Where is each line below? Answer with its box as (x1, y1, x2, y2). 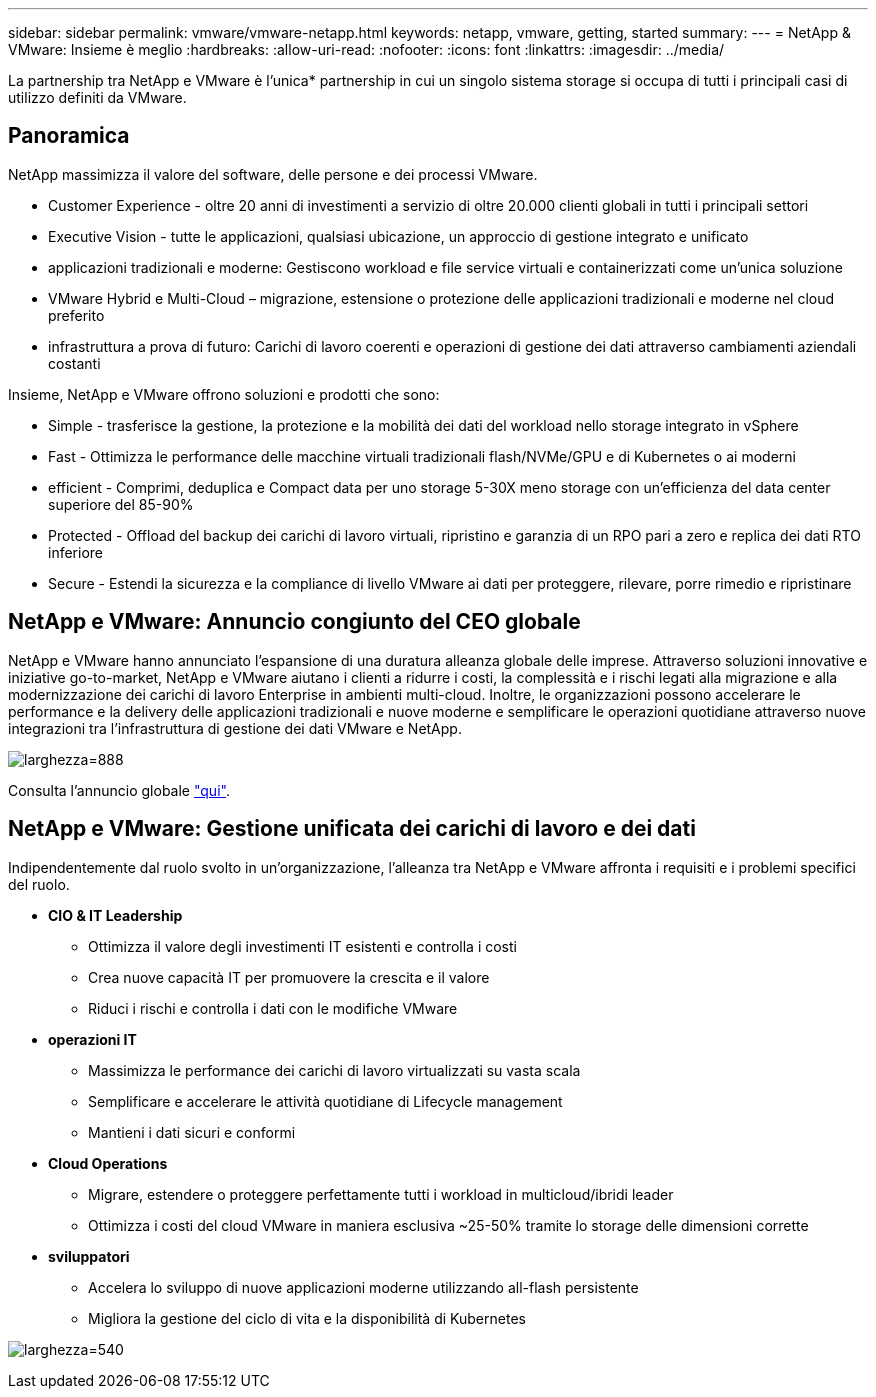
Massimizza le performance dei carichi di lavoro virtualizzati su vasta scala (88, 1061, 581, 1079)
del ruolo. (8, 875, 70, 893)
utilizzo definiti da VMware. (8, 89, 187, 106)
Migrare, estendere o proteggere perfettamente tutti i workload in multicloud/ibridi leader (88, 1185, 674, 1203)
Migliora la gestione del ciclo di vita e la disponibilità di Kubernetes (88, 1309, 526, 1327)
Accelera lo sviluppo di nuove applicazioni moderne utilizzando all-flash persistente (88, 1278, 639, 1296)
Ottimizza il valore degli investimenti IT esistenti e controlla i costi (88, 937, 517, 955)
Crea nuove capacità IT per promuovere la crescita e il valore (88, 968, 490, 986)
